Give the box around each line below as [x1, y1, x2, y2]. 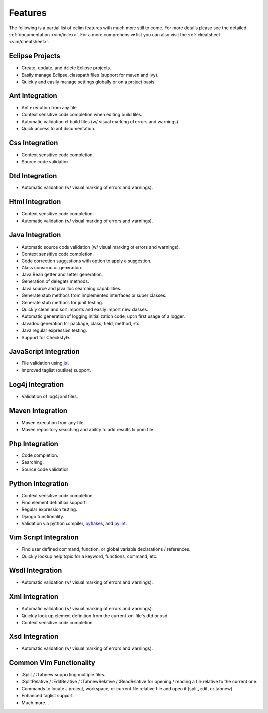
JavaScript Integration [9, 347, 80, 356]
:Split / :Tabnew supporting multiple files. [21, 671, 106, 677]
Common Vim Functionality [9, 658, 95, 667]
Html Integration [9, 198, 61, 206]
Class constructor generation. [21, 265, 83, 270]
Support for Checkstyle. [21, 334, 71, 340]
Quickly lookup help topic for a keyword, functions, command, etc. [21, 553, 158, 559]
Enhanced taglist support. [21, 693, 74, 699]
